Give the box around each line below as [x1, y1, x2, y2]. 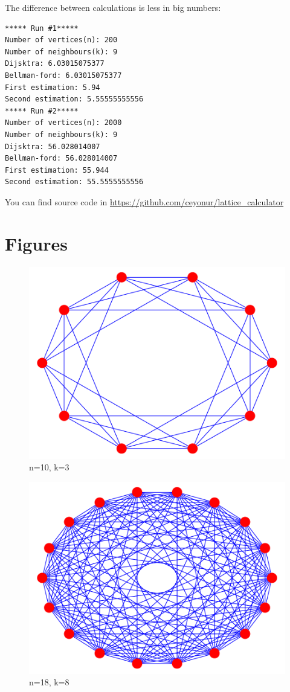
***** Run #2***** [5, 106, 79, 115]
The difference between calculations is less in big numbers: [5, 1, 221, 13]
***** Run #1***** [5, 24, 79, 33]
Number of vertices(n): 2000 [5, 118, 122, 127]
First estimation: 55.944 [5, 165, 109, 175]
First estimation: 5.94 [5, 83, 100, 92]
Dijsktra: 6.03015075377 [5, 59, 105, 68]
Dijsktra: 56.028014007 [5, 142, 100, 151]
